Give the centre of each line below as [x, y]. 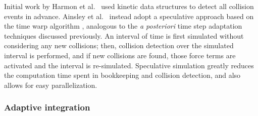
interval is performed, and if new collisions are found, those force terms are [120, 55]
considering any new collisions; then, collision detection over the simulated [119, 45]
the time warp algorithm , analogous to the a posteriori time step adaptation [123, 26]
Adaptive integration [47, 107]
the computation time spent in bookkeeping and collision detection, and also [122, 75]
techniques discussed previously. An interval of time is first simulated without [124, 35]
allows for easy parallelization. [51, 85]
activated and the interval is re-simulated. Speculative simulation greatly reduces [129, 65]
